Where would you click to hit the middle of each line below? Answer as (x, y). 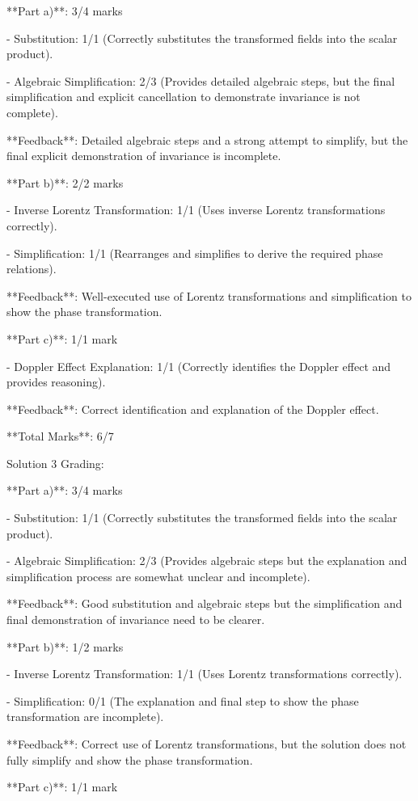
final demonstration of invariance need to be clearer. (136, 620)
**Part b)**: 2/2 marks (65, 182)
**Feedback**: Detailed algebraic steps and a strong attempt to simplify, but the (207, 139)
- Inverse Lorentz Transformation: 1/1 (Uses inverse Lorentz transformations (196, 210)
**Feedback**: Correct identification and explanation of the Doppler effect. (193, 409)
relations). (32, 269)
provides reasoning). (56, 382)
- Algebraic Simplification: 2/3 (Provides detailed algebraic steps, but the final (201, 80)
